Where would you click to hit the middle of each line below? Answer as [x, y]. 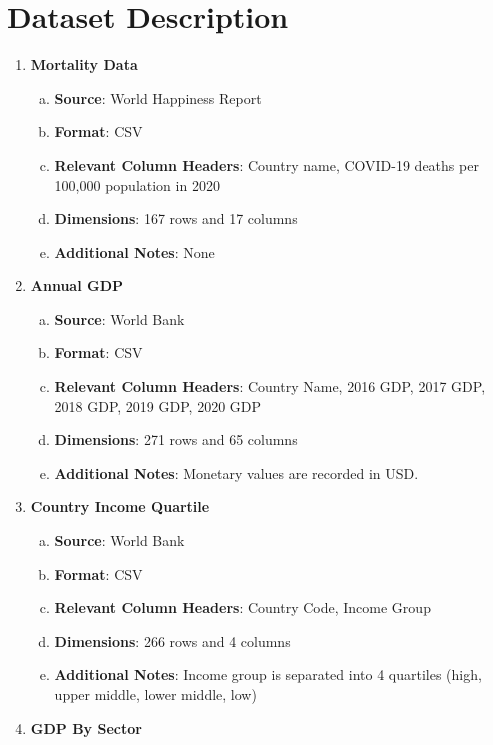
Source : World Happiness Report [158, 97]
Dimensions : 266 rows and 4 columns [172, 640]
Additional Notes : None [134, 251]
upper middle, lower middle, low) [155, 694]
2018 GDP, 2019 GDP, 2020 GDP [158, 405]
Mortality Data [84, 64]
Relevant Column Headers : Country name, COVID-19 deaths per [266, 164]
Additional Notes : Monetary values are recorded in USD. [236, 472]
